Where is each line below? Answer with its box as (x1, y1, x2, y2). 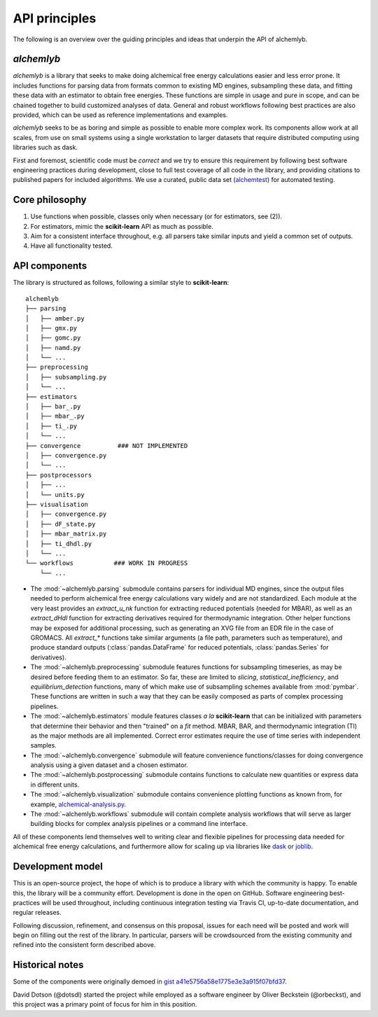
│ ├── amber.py (25, 314, 85, 322)
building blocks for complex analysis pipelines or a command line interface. (30, 820, 248, 828)
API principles (13, 10, 97, 26)
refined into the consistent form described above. (13, 941, 156, 949)
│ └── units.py (25, 491, 85, 498)
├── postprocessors (25, 471, 92, 479)
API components (13, 260, 87, 272)
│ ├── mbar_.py (25, 412, 85, 420)
